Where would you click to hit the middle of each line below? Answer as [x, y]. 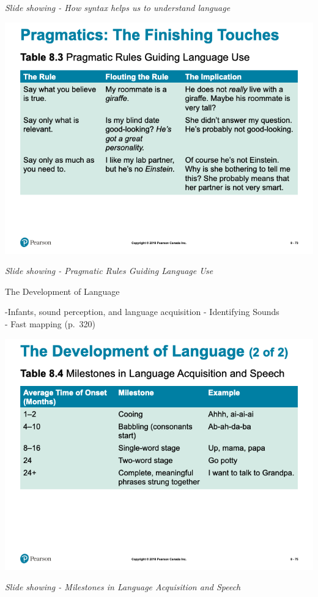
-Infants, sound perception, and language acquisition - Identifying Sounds [142, 312]
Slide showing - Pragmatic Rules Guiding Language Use [109, 271]
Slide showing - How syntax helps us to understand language [118, 7]
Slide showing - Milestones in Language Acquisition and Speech [123, 587]
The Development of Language [62, 291]
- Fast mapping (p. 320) [50, 323]
